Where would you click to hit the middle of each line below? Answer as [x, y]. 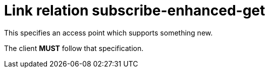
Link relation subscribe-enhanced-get [135, 10]
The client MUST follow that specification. [74, 48]
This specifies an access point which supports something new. [109, 32]
